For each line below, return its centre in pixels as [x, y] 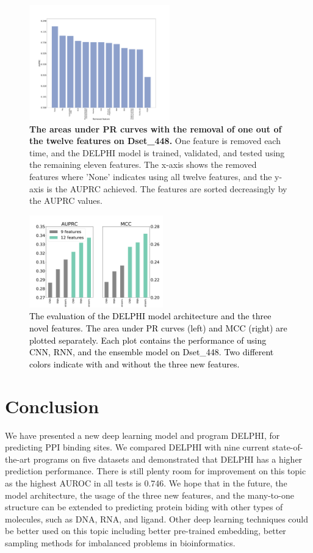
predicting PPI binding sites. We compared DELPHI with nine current [137, 447]
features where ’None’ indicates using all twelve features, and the [151, 176]
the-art [18, 459]
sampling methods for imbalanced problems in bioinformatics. [120, 542]
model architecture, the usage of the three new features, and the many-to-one [149, 495]
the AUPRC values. [66, 201]
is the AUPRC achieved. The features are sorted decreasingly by [167, 188]
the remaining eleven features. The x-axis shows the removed [143, 164]
